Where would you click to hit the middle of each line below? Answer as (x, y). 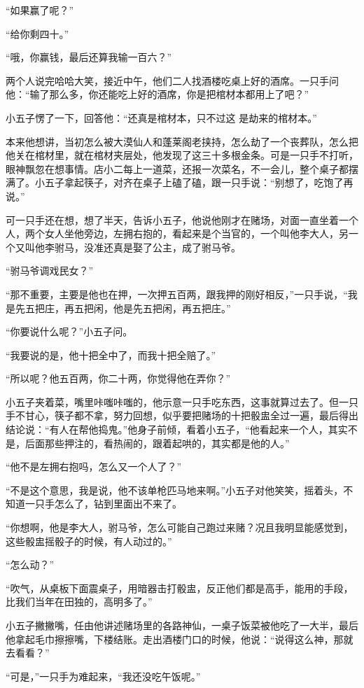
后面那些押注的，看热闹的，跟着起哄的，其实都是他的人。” (157, 443)
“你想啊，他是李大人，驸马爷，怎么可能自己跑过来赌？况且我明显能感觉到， (180, 527)
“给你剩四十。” (37, 33)
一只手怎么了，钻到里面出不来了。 (103, 504)
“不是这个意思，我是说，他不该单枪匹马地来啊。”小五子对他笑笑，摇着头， (175, 490)
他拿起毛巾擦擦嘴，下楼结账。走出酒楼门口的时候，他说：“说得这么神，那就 (180, 639)
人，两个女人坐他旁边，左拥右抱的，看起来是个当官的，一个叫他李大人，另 (177, 233)
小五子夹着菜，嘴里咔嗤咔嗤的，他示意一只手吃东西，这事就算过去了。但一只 (182, 401)
